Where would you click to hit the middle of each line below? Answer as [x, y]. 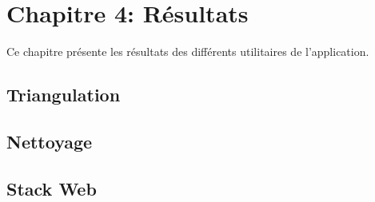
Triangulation [64, 95]
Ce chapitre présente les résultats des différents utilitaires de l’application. [188, 51]
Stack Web [52, 188]
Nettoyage [50, 141]
